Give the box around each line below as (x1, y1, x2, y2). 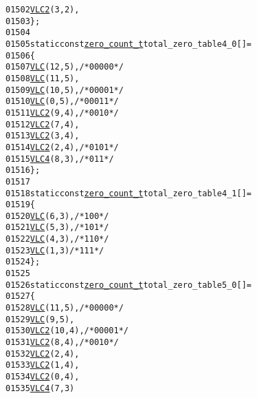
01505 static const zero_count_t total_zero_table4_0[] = (5, 39, 252, 49)
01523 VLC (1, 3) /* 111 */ (5, 245, 104, 255)
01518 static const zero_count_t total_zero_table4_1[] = (5, 188, 252, 198)
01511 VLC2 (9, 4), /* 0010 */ (5, 107, 119, 118)
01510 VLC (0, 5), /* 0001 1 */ (5, 96, 119, 107)
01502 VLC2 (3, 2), (5, 5, 80, 14)
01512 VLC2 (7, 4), (5, 119, 80, 129)
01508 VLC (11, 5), (5, 73, 80, 83)
